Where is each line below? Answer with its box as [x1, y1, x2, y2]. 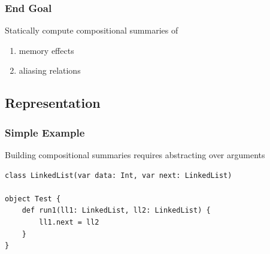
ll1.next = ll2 [39, 217, 99, 226]
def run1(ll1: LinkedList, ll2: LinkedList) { [22, 206, 211, 215]
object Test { [5, 194, 61, 203]
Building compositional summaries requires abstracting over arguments [5, 149, 265, 161]
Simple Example [5, 125, 85, 140]
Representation [5, 93, 101, 112]
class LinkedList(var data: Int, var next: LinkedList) [5, 171, 232, 180]
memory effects [19, 44, 74, 56]
